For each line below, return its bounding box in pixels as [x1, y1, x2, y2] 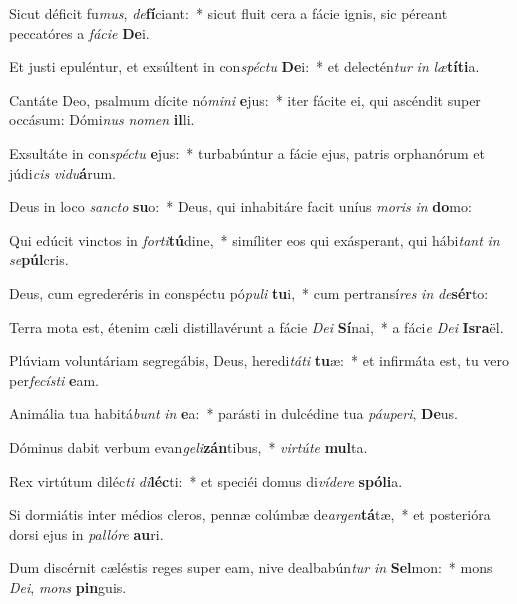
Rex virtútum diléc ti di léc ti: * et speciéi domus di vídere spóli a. [9, 470, 403, 491]
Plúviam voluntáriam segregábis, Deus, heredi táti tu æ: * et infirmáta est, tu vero [9, 350, 510, 371]
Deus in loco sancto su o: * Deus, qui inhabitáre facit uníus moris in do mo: [9, 196, 472, 217]
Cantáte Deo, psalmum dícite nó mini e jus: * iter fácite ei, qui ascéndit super [9, 89, 481, 110]
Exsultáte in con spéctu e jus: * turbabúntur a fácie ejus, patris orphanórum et [9, 142, 485, 163]
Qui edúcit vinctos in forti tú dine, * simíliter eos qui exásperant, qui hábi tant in [9, 229, 500, 250]
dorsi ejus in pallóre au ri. [9, 523, 164, 544]
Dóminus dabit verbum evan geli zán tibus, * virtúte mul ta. [9, 436, 368, 457]
